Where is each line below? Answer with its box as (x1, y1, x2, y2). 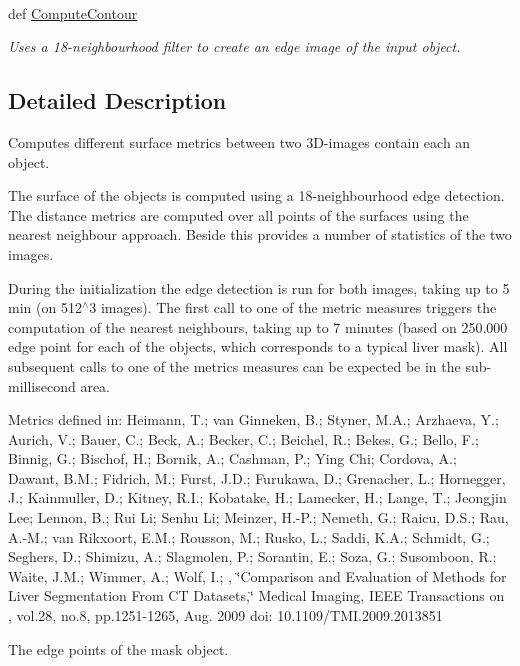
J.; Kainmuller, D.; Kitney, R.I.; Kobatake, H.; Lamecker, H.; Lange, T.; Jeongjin (8, 487, 507, 508)
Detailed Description (8, 85, 227, 116)
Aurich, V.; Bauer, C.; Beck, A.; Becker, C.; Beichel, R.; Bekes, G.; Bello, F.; (8, 428, 479, 449)
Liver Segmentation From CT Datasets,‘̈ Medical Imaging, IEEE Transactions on (8, 585, 505, 606)
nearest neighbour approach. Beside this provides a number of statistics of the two (8, 224, 512, 245)
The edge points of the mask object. (8, 638, 229, 659)
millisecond (8, 375, 76, 396)
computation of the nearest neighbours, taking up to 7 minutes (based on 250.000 (8, 316, 508, 337)
